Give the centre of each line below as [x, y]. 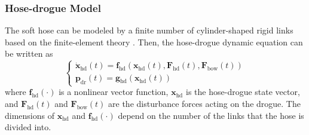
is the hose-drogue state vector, [243, 92]
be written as [29, 53]
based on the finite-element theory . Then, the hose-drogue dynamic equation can [154, 42]
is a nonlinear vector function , [114, 92]
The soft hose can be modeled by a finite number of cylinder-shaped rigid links [149, 30]
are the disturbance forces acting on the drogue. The [204, 103]
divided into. [28, 127]
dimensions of [30, 115]
